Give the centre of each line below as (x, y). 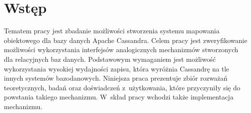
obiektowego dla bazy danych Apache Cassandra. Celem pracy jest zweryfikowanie (126, 40)
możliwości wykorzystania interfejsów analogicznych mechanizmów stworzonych (121, 49)
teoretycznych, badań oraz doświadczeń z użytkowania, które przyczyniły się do (122, 87)
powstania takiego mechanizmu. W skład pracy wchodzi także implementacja (119, 97)
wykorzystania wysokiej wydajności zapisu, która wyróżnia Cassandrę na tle (117, 68)
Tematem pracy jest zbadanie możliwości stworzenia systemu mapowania (112, 31)
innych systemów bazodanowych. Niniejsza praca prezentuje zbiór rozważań (116, 78)
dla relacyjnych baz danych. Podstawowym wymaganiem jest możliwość (110, 59)
